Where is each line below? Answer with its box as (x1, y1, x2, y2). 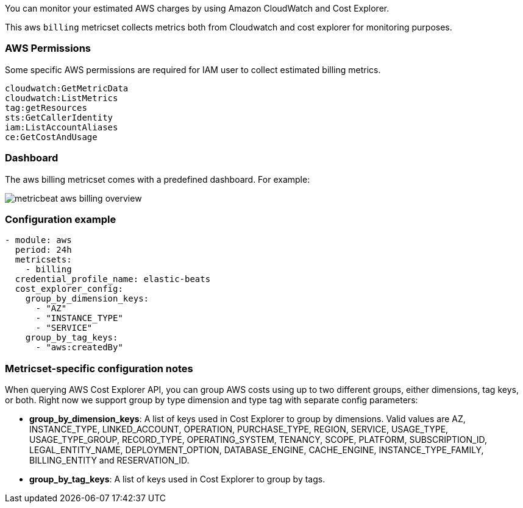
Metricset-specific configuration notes (5, 362, 193, 375)
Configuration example (5, 213, 116, 225)
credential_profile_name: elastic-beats (15, 274, 211, 284)
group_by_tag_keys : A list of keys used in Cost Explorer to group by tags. (29, 474, 326, 484)
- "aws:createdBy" (35, 342, 123, 353)
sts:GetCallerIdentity (5, 112, 113, 122)
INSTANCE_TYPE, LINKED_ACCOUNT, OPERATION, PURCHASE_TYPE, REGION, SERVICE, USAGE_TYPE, (29, 424, 449, 434)
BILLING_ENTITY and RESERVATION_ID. (29, 455, 190, 465)
